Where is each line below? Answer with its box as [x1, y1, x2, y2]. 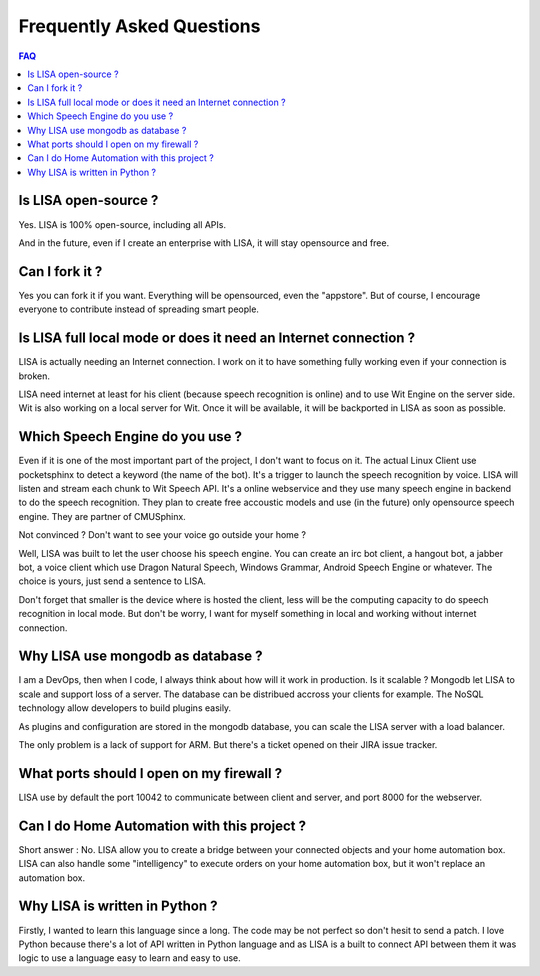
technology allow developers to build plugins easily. [18, 702, 232, 714]
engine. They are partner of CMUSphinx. [18, 510, 187, 522]
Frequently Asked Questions [18, 15, 261, 37]
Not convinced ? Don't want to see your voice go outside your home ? [18, 529, 307, 541]
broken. [18, 370, 50, 382]
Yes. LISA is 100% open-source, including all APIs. [18, 218, 227, 230]
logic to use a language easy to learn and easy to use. [18, 952, 241, 964]
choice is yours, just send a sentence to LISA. [18, 575, 207, 587]
